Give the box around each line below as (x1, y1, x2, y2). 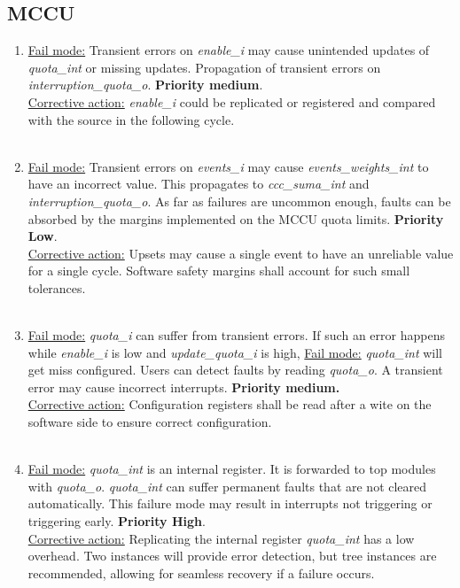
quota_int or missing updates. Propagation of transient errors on (27, 58, 381, 76)
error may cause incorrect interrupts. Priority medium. (27, 377, 340, 396)
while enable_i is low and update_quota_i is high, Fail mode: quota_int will (27, 343, 442, 361)
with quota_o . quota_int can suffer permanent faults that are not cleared (27, 476, 427, 495)
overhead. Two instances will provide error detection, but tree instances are (27, 546, 437, 565)
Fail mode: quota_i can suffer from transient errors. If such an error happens (27, 326, 445, 344)
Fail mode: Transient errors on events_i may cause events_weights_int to (27, 157, 429, 175)
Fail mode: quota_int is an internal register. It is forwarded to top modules (27, 460, 436, 478)
